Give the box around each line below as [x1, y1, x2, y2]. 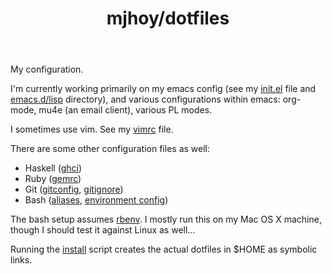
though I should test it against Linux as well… [10, 224, 196, 236]
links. [10, 254, 33, 266]
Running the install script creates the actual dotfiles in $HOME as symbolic [10, 243, 318, 256]
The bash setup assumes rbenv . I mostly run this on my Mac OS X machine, [10, 213, 322, 226]
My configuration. [10, 63, 84, 76]
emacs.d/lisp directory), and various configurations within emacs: [10, 93, 281, 106]
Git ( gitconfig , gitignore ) [24, 183, 124, 196]
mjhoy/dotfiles [106, 7, 230, 30]
